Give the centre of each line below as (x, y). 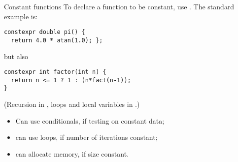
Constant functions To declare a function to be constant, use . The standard (119, 6)
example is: (21, 16)
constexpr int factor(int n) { (55, 72)
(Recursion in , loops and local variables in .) (72, 104)
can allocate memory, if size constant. (72, 153)
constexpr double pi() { (45, 32)
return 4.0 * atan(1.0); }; (57, 40)
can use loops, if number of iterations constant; (86, 137)
